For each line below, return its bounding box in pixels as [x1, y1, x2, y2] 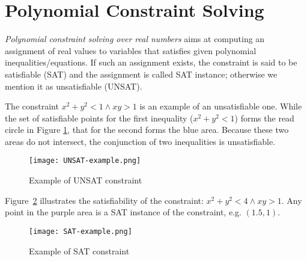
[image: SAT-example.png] [29, 227, 132, 236]
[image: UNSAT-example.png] [29, 156, 141, 165]
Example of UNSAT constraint [29, 174, 142, 186]
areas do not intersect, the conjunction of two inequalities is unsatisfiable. [5, 135, 276, 147]
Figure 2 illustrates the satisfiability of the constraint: [5, 194, 204, 206]
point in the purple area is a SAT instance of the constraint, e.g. [5, 206, 242, 218]
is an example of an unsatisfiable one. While [139, 100, 302, 112]
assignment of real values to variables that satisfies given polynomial [5, 44, 257, 57]
